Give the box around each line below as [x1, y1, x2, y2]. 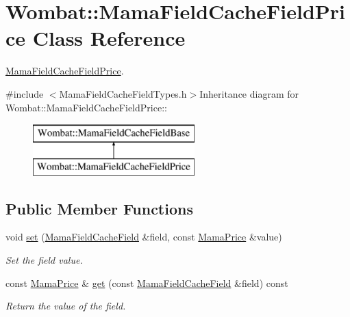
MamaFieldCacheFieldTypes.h [59, 86, 187, 100]
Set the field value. [5, 253, 83, 267]
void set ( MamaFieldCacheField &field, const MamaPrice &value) [5, 230, 282, 244]
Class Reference [32, 24, 186, 52]
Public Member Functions [5, 197, 193, 219]
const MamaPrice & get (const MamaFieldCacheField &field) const [5, 275, 288, 290]
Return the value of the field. [5, 299, 126, 313]
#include [5, 86, 44, 100]
